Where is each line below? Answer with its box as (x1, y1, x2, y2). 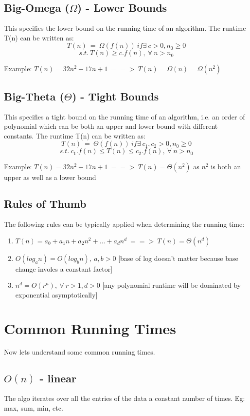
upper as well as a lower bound (4, 172, 96, 182)
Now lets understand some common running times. (4, 346, 155, 357)
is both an (211, 161, 241, 172)
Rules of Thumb (4, 196, 87, 211)
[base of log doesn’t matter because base (118, 253, 238, 263)
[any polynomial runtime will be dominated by (102, 280, 241, 290)
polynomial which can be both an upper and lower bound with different (4, 121, 218, 131)
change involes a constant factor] (15, 263, 113, 274)
